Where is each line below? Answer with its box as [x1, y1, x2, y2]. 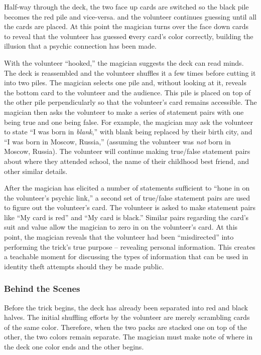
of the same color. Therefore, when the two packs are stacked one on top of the [4, 321, 247, 332]
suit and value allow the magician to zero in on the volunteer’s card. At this [4, 222, 238, 232]
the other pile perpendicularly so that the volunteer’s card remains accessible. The [4, 97, 257, 107]
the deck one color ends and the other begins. [4, 341, 144, 352]
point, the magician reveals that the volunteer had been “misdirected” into [4, 232, 234, 242]
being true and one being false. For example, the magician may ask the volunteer [4, 116, 253, 127]
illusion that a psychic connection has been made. [4, 41, 157, 51]
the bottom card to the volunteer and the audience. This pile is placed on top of [4, 87, 251, 97]
